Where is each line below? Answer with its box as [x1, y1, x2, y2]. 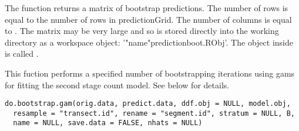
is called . [5, 47, 39, 60]
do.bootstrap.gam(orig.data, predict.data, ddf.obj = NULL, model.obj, [5, 99, 291, 108]
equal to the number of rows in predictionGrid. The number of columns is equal [5, 13, 292, 25]
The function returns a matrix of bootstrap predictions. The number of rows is [5, 2, 288, 13]
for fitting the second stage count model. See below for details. [5, 78, 230, 91]
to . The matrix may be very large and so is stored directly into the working [5, 25, 279, 37]
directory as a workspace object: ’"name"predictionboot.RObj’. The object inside [5, 36, 293, 48]
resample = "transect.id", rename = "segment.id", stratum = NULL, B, [13, 109, 295, 118]
